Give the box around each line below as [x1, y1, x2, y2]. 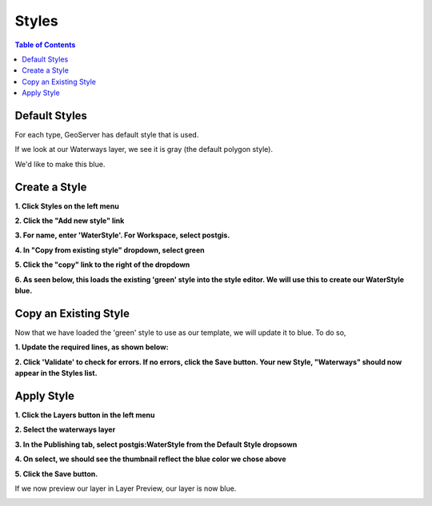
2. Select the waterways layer [14, 424, 116, 435]
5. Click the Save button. [14, 468, 98, 479]
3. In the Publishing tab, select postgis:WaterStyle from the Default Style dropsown [14, 440, 298, 449]
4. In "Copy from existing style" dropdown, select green [14, 245, 205, 255]
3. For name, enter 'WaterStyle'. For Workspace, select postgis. [14, 230, 230, 240]
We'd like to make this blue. [14, 159, 106, 169]
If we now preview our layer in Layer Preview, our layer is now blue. [14, 484, 237, 493]
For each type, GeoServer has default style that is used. [14, 130, 199, 140]
